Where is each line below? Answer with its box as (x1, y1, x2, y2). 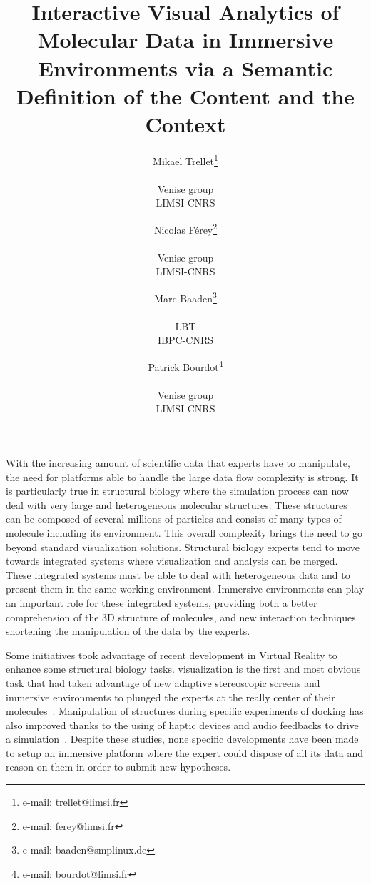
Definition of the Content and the (16, 81, 355, 110)
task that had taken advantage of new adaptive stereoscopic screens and (6, 675, 320, 690)
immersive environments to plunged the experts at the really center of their (6, 689, 335, 704)
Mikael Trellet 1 (153, 151, 218, 168)
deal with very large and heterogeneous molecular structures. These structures (6, 497, 347, 512)
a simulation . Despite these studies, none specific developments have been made (6, 731, 359, 746)
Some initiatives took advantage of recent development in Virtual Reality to (6, 647, 337, 662)
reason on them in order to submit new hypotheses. (6, 759, 231, 774)
